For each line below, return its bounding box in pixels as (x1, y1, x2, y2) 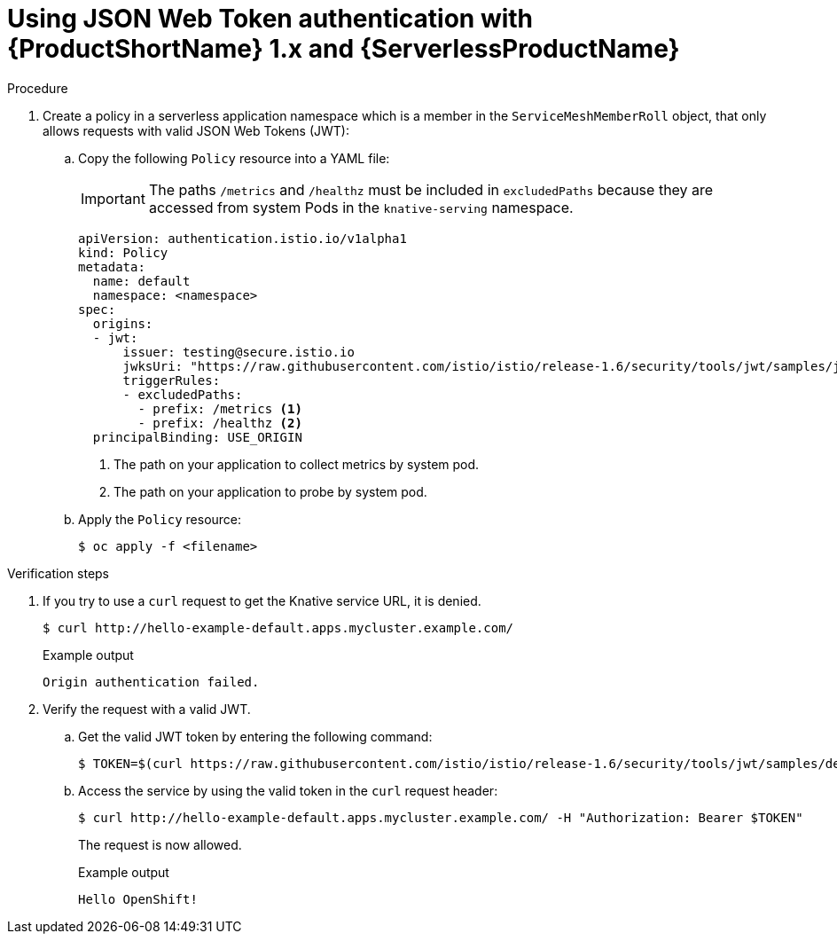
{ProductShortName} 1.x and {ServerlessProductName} (7, 34, 680, 64)
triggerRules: (122, 372, 221, 388)
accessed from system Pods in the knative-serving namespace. (148, 198, 574, 216)
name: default (92, 273, 191, 288)
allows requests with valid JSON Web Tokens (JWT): (43, 122, 349, 138)
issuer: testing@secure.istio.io (122, 344, 355, 359)
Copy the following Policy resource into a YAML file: (78, 150, 390, 166)
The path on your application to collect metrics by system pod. (113, 456, 480, 472)
